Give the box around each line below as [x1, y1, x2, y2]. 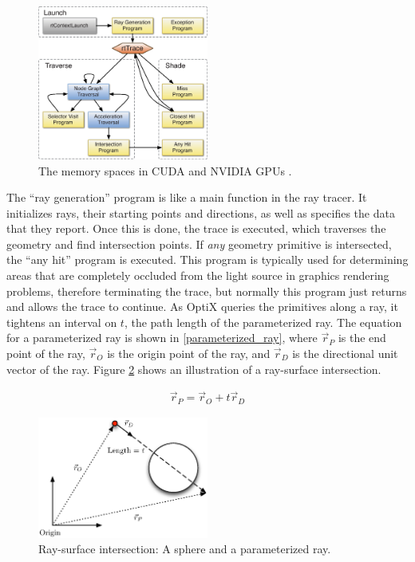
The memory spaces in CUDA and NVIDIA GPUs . [38, 162, 292, 179]
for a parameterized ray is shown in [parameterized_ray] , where [6, 329, 318, 346]
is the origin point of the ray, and [107, 345, 271, 362]
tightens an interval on [6, 313, 117, 330]
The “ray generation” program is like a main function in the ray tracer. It [6, 189, 367, 206]
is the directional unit [292, 345, 398, 362]
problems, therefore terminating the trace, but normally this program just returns [6, 282, 407, 299]
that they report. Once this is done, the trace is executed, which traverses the [6, 220, 386, 237]
